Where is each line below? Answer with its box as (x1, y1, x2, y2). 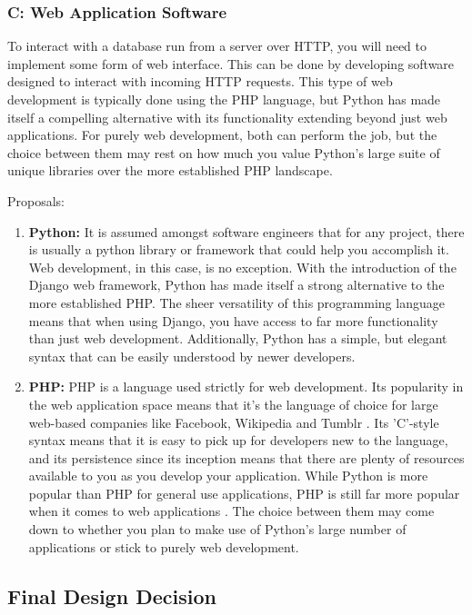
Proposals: (7, 191, 65, 210)
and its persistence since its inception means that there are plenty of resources (28, 448, 465, 467)
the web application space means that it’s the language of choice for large (28, 394, 438, 413)
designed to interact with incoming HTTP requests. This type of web (7, 72, 393, 91)
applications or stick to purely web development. (28, 537, 299, 556)
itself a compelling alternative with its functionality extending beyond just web (7, 107, 447, 126)
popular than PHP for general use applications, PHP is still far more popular (28, 483, 460, 502)
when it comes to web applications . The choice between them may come (28, 501, 435, 521)
